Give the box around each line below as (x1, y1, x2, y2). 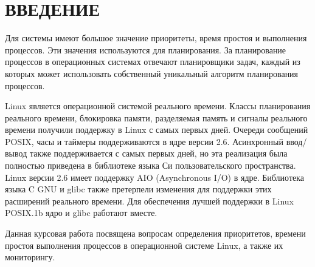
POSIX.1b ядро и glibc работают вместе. (5, 206, 157, 219)
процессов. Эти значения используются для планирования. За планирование (5, 43, 286, 56)
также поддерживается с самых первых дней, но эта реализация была (29, 147, 288, 160)
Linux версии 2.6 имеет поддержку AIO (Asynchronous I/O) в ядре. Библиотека (5, 171, 305, 183)
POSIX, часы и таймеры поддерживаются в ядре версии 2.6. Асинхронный (5, 135, 283, 147)
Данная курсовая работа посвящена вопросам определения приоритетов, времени (5, 227, 306, 240)
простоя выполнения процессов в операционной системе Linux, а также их (5, 238, 283, 251)
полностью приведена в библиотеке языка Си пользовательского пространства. (5, 159, 296, 172)
